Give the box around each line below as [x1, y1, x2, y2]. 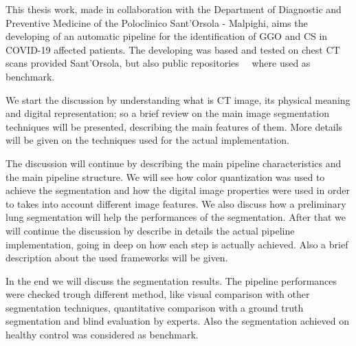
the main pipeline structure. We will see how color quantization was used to [5, 169, 325, 184]
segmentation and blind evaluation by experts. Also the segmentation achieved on [5, 314, 350, 328]
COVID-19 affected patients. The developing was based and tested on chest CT [5, 42, 340, 56]
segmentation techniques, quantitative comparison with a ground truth [5, 300, 304, 314]
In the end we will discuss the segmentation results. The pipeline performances [5, 273, 337, 288]
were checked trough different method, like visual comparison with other [5, 287, 310, 301]
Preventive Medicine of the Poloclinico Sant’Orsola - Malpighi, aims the [5, 15, 308, 30]
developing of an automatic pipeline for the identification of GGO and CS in [5, 29, 328, 43]
